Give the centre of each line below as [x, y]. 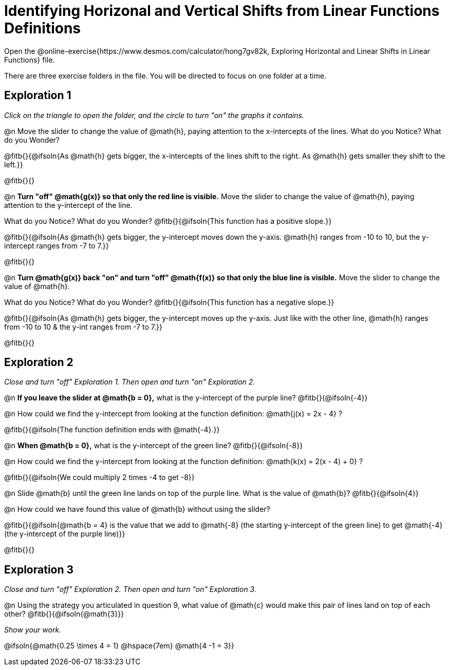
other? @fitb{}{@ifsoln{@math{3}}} [64, 614]
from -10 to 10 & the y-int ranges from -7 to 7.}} [83, 327]
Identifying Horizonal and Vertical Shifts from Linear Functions [222, 11]
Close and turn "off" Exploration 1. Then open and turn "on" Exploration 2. [130, 382]
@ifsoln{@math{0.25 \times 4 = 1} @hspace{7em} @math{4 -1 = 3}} [119, 646]
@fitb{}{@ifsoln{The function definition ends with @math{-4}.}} [112, 430]
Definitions [43, 28]
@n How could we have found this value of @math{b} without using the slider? [137, 509]
